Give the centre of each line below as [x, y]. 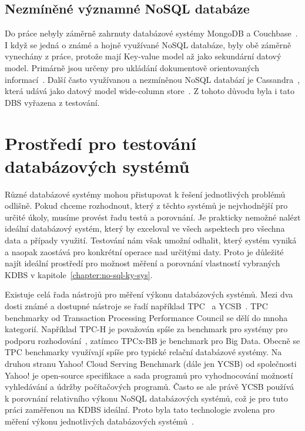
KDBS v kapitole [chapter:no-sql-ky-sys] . [79, 274]
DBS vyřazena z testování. [52, 102]
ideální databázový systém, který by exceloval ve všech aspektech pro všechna [145, 228]
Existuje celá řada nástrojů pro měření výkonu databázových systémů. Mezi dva [149, 294]
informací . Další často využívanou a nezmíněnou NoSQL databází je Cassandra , [152, 79]
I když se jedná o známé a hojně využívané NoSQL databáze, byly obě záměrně [148, 44]
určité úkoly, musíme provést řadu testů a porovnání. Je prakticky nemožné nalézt [153, 217]
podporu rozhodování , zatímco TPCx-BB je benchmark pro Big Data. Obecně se [152, 340]
